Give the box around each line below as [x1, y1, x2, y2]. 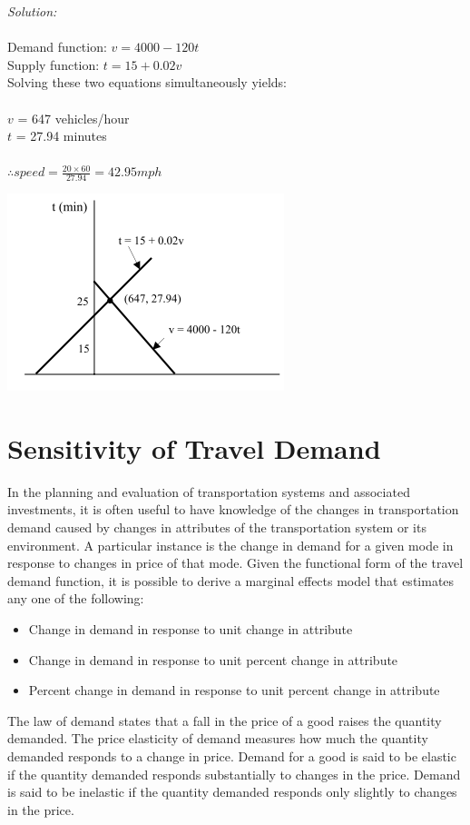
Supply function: [7, 55, 100, 74]
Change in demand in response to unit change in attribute [28, 620, 353, 639]
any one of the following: [7, 589, 144, 608]
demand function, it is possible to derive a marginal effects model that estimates [7, 571, 455, 590]
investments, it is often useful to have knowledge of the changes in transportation [7, 500, 459, 519]
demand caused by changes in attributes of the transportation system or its [7, 518, 426, 537]
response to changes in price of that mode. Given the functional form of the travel [7, 553, 464, 572]
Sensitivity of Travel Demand [7, 429, 381, 466]
